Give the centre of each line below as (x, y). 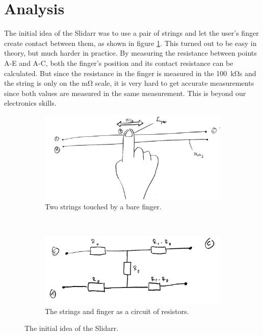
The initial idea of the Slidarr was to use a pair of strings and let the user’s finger (131, 33)
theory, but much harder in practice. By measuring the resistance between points (130, 53)
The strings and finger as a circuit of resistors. (117, 311)
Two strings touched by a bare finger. (103, 207)
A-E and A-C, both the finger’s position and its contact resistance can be (119, 63)
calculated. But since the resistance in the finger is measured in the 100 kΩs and (130, 73)
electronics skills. (30, 103)
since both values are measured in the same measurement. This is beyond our (125, 93)
